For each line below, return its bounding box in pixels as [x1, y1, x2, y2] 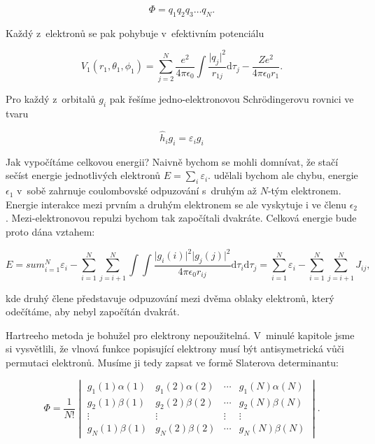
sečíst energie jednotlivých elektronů [6, 168, 161, 182]
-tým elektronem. [267, 183, 341, 198]
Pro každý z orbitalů [6, 92, 96, 106]
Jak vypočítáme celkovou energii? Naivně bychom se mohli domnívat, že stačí [6, 154, 339, 169]
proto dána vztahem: [6, 224, 95, 239]
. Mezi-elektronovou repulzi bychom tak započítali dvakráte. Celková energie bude [6, 210, 357, 225]
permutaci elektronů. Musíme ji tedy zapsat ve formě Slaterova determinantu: [6, 355, 339, 370]
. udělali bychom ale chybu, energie [208, 168, 358, 182]
